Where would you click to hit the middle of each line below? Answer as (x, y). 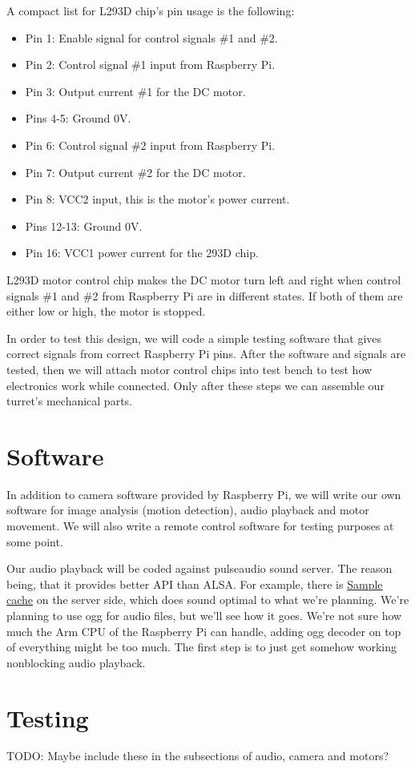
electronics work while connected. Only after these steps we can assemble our (195, 385)
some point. (35, 541)
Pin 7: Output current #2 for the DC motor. (135, 172)
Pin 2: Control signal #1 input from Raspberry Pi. (150, 64)
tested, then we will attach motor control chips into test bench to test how (189, 369)
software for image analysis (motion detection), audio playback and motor (188, 510)
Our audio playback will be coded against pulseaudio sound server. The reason (199, 568)
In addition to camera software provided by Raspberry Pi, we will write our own (204, 494)
